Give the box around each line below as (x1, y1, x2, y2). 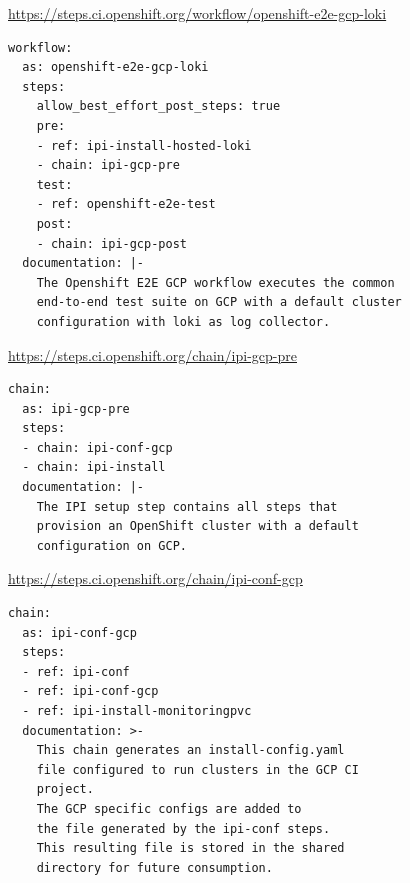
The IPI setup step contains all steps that (36, 499, 338, 514)
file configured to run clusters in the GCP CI (36, 762, 359, 777)
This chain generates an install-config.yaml (36, 743, 345, 758)
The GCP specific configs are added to (36, 801, 302, 816)
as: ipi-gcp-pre (22, 401, 130, 416)
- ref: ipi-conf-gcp (22, 684, 159, 699)
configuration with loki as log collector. (36, 314, 331, 329)
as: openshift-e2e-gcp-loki (22, 60, 209, 75)
